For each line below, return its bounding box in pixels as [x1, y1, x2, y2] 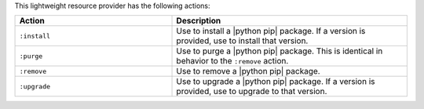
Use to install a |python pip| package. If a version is [176, 26, 366, 37]
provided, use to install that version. [176, 35, 309, 46]
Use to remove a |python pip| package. [176, 66, 321, 77]
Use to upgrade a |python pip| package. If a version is [176, 76, 375, 87]
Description [176, 16, 221, 27]
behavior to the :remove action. [176, 56, 289, 67]
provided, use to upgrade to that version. [176, 86, 327, 97]
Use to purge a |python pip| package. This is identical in [176, 45, 383, 56]
